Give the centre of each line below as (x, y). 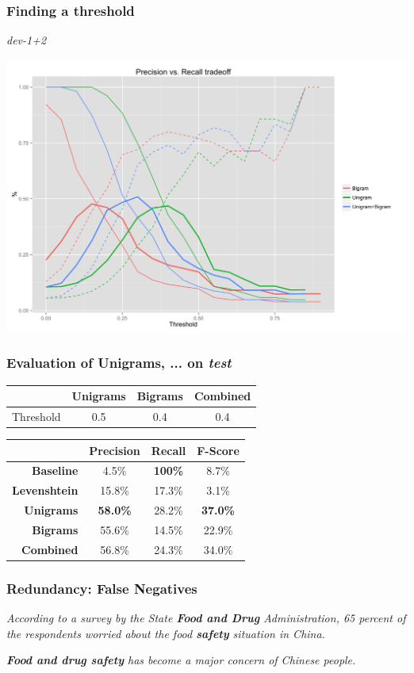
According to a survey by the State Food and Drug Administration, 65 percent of (206, 618)
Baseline (55, 470)
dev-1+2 (27, 40)
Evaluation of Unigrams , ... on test (119, 363)
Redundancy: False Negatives (102, 588)
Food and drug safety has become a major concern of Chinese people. (181, 660)
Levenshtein (45, 490)
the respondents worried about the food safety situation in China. (166, 633)
